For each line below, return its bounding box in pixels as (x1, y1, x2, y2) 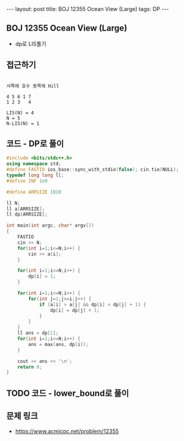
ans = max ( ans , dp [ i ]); (28, 341, 89, 347)
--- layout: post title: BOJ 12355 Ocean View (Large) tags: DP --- (6, 6, 169, 12)
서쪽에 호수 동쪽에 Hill (6, 83, 59, 89)
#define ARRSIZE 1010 (6, 189, 62, 195)
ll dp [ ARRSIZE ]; (6, 211, 48, 217)
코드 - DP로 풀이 (6, 138, 64, 149)
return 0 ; (17, 364, 43, 370)
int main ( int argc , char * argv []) (6, 222, 95, 228)
